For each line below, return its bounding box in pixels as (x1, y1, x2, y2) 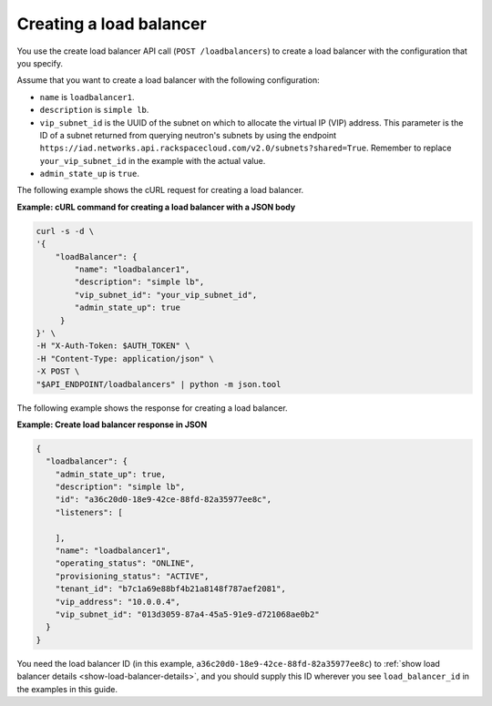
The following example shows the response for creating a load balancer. (16, 402, 288, 414)
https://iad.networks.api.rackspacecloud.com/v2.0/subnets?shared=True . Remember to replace (39, 142, 452, 154)
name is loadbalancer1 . (39, 91, 135, 102)
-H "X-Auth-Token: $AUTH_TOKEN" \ (36, 341, 190, 351)
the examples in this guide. (16, 683, 118, 694)
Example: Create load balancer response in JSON (16, 419, 208, 430)
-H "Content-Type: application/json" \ (36, 353, 214, 363)
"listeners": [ (55, 506, 123, 517)
